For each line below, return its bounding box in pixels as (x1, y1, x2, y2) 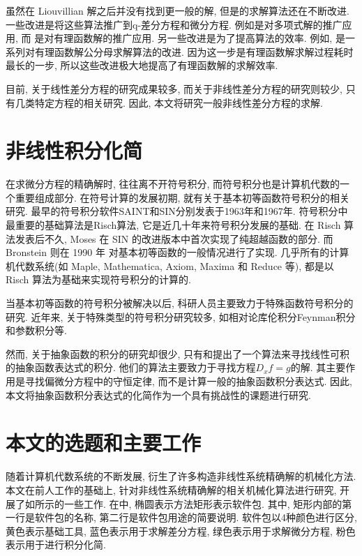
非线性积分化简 (6, 136, 143, 165)
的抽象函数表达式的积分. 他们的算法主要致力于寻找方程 (6, 360, 256, 375)
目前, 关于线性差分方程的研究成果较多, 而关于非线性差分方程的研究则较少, (6, 81, 342, 96)
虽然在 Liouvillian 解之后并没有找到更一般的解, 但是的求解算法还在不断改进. (6, 3, 349, 17)
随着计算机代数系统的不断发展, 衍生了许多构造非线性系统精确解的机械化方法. (6, 469, 356, 483)
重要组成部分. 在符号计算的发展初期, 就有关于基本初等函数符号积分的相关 (15, 190, 350, 204)
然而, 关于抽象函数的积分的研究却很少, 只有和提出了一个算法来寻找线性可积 (6, 346, 350, 361)
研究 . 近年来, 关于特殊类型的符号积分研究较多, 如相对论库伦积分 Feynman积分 (6, 309, 356, 324)
